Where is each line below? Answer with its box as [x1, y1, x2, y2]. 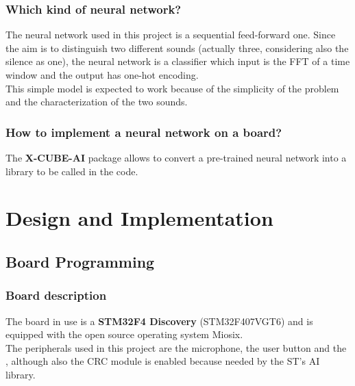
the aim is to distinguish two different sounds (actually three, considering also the [5, 40, 349, 55]
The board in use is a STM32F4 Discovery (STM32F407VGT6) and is [5, 313, 313, 328]
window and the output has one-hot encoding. [5, 68, 199, 81]
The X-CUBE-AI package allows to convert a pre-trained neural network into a [5, 151, 347, 164]
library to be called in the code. [5, 164, 138, 178]
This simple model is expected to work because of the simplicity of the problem [5, 81, 339, 95]
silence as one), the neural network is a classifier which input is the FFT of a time [5, 54, 350, 68]
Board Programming [5, 250, 155, 272]
